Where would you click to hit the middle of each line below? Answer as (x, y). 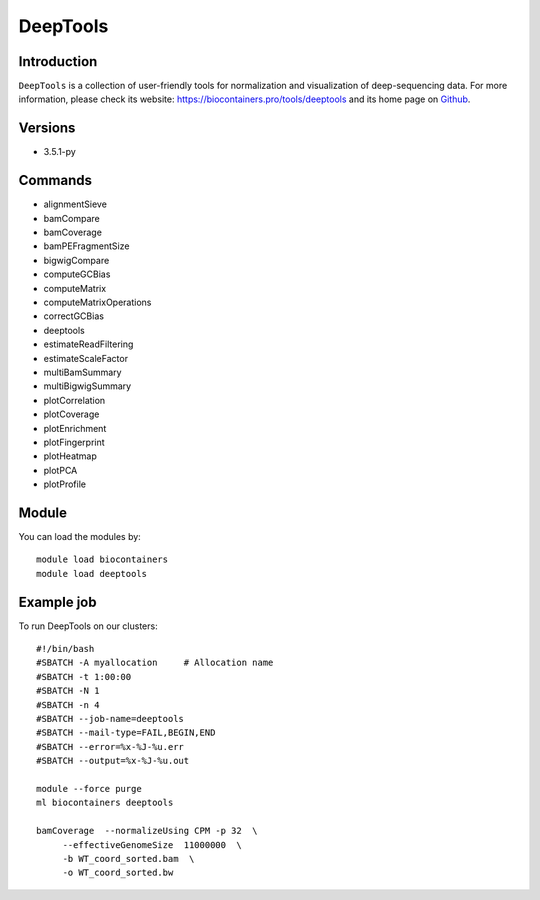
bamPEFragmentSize (86, 246)
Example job (57, 601)
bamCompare (71, 218)
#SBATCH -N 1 (68, 691)
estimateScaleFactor (86, 358)
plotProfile (65, 484)
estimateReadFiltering (88, 344)
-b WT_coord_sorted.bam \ (128, 858)
